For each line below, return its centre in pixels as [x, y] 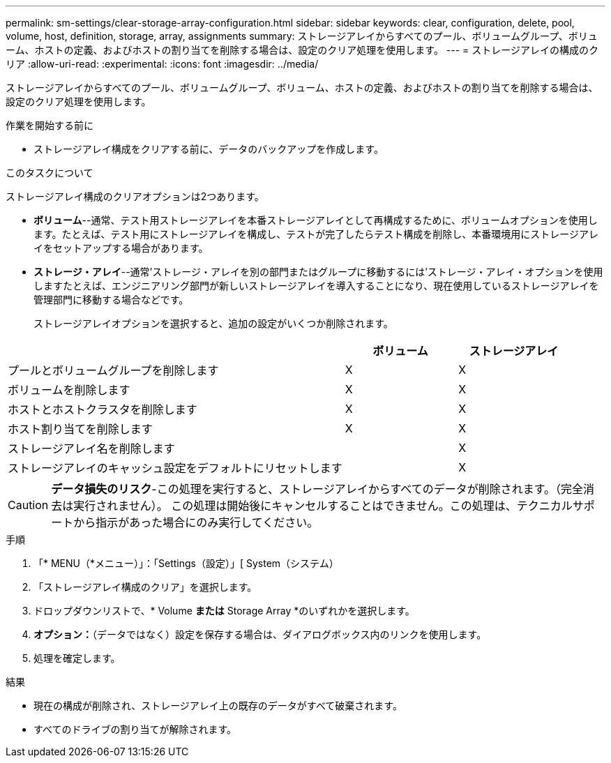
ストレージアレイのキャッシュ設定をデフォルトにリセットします [175, 468]
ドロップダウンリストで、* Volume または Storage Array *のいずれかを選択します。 [224, 611]
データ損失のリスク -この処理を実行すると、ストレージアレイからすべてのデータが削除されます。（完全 [317, 489]
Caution [28, 505]
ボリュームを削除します [69, 390]
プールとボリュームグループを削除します [113, 370]
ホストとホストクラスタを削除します [103, 409]
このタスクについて [50, 173]
